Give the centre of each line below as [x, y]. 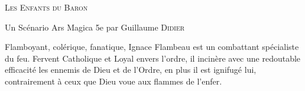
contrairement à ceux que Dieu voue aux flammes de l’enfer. [113, 81]
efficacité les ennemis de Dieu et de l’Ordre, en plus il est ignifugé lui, [131, 70]
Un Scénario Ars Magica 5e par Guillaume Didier [95, 27]
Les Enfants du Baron [46, 7]
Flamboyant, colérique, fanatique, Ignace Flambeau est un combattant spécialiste [152, 47]
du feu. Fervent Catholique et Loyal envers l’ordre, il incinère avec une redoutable [153, 58]
